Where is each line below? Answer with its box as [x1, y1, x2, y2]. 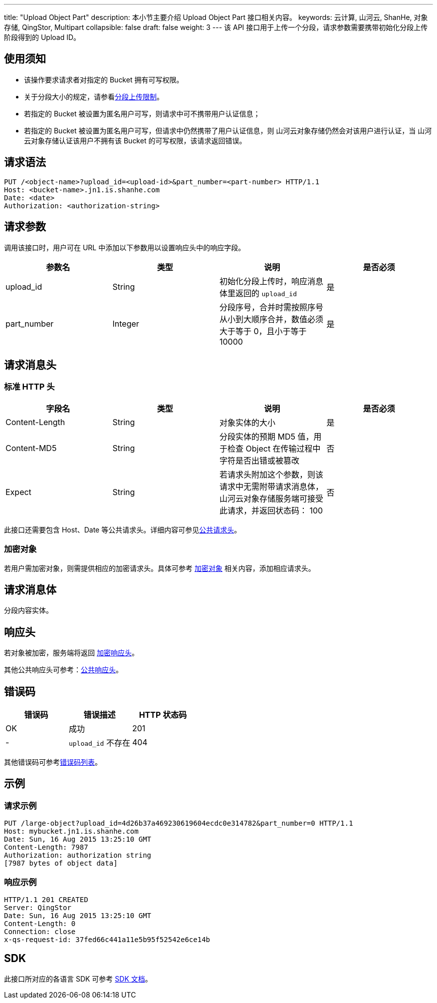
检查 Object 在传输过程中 [227, 443, 321, 454]
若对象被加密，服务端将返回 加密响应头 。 [4, 648, 139, 657]
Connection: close [4, 928, 76, 936]
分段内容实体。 [4, 606, 53, 615]
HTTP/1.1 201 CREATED [4, 896, 88, 904]
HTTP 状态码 [139, 710, 187, 720]
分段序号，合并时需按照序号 [219, 302, 324, 312]
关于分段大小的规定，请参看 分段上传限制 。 [24, 92, 164, 101]
